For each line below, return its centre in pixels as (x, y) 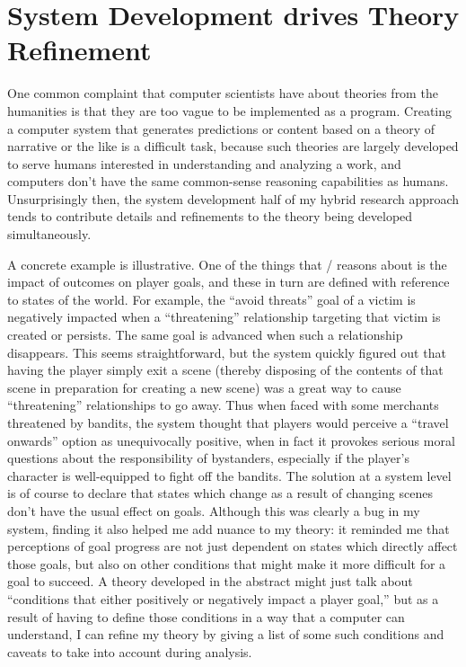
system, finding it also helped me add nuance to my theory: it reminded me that (229, 528)
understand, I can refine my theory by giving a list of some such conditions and (226, 634)
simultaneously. (49, 234)
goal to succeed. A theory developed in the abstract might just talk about (210, 581)
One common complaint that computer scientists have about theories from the (223, 93)
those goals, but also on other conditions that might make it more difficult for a (227, 563)
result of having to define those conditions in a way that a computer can (206, 616)
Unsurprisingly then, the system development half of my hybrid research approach (233, 198)
